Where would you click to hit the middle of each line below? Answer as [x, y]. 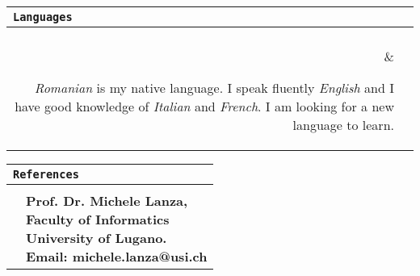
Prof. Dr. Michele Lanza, [107, 201]
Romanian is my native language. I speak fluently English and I [214, 88]
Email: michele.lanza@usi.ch [117, 256]
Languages [43, 17]
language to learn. [343, 125]
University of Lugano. [97, 238]
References [46, 174]
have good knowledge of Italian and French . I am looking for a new [204, 106]
